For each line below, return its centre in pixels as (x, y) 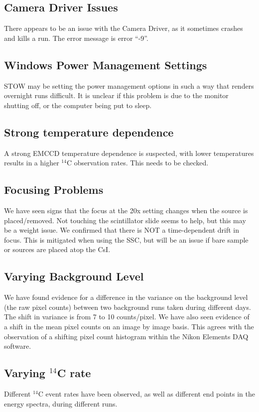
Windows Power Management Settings (106, 65)
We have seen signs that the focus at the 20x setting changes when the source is (126, 210)
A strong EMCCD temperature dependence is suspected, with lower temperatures (129, 153)
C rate (74, 373)
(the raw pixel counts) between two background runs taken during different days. (128, 307)
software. (18, 346)
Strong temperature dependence (89, 132)
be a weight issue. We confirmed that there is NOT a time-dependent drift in (122, 230)
